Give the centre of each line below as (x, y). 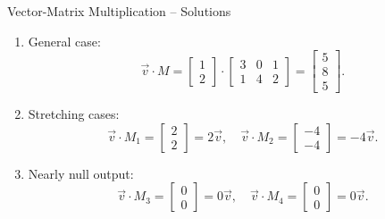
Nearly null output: (81, 173)
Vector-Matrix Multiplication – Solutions (119, 11)
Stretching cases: (74, 114)
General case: (64, 41)
